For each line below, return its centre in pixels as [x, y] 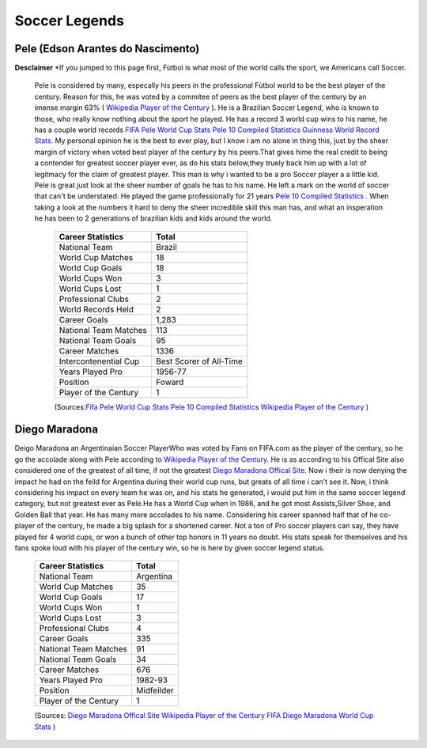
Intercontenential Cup [99, 361]
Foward [170, 382]
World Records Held [96, 309]
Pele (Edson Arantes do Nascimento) [107, 49]
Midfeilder [155, 690]
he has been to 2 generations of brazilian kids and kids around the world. [153, 218]
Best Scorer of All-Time [199, 361]
